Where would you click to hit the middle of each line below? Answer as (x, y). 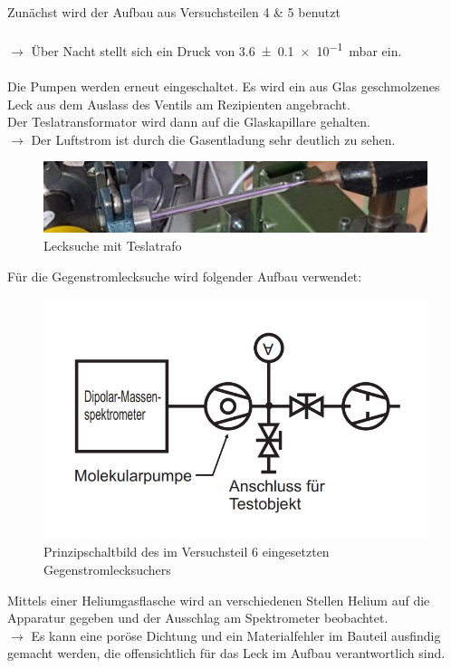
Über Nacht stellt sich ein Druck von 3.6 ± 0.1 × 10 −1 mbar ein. (216, 49)
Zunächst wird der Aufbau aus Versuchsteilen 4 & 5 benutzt (174, 12)
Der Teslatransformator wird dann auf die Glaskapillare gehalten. (189, 122)
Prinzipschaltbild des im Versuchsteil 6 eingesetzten (187, 552)
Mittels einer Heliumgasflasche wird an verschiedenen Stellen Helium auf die (219, 600)
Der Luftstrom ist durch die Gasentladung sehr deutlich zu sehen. (213, 139)
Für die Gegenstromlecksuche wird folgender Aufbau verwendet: (185, 276)
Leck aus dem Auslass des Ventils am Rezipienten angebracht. (179, 104)
